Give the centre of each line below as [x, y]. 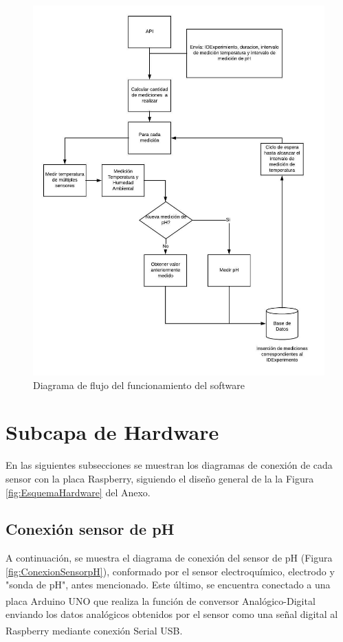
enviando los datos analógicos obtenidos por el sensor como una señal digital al [172, 614]
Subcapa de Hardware [112, 432]
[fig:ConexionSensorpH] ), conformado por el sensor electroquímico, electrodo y [170, 571]
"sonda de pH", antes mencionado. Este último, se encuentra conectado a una [168, 585]
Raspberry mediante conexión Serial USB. [94, 630]
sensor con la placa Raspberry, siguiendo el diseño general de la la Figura [160, 478]
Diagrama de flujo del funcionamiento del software [139, 385]
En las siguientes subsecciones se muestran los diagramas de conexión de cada [169, 465]
